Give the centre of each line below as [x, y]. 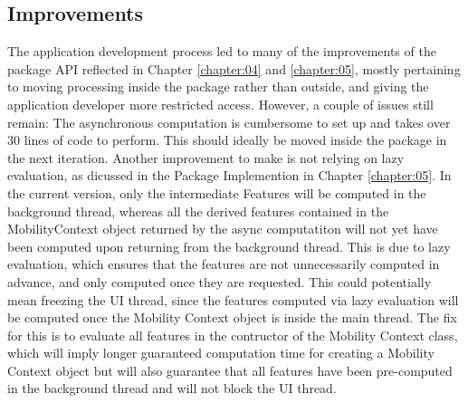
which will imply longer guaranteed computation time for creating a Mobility [221, 353]
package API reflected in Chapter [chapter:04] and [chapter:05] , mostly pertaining [234, 68]
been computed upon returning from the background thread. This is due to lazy [229, 246]
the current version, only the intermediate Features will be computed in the [217, 192]
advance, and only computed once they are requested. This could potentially [220, 281]
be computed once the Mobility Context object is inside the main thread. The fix [232, 317]
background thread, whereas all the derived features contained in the [198, 211]
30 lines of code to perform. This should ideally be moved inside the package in [227, 140]
